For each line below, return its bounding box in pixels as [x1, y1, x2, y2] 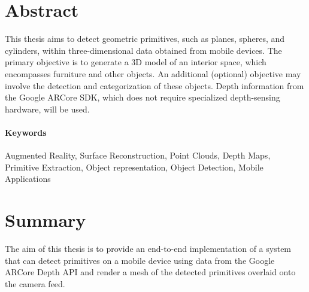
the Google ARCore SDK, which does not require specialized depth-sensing [5, 91, 280, 104]
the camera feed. [5, 277, 65, 290]
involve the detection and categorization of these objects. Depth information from [5, 79, 304, 92]
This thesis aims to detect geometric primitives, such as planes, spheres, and [5, 32, 285, 45]
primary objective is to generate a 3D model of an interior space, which [5, 56, 266, 68]
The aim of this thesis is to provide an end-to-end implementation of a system [5, 242, 292, 254]
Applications [5, 172, 51, 185]
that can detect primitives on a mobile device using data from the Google [5, 254, 275, 266]
